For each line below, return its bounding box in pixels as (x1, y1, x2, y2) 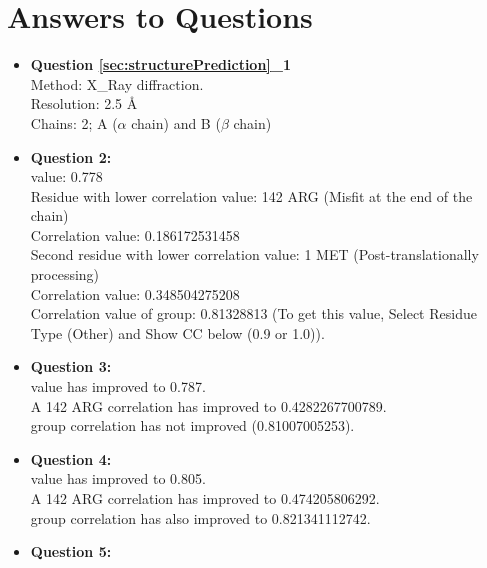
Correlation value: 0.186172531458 (30, 224, 240, 245)
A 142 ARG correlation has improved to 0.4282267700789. (30, 395, 387, 416)
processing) (30, 264, 100, 285)
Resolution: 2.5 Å (30, 93, 138, 114)
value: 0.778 (30, 166, 103, 187)
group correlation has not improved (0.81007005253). (30, 415, 355, 436)
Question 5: (30, 541, 112, 562)
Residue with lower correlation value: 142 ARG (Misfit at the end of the (30, 185, 473, 206)
